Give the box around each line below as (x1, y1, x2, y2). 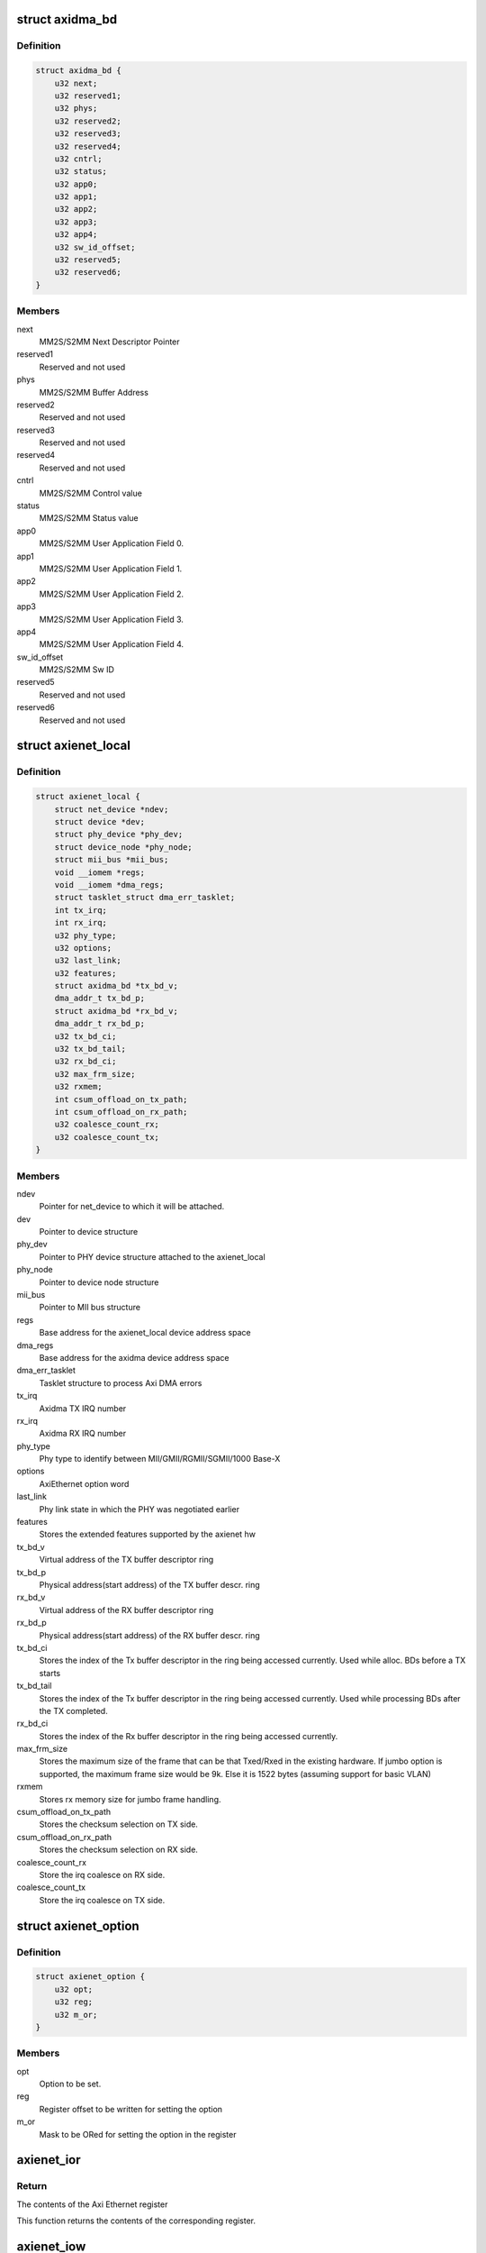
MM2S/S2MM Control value (39, 488, 143, 498)
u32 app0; (54, 178, 98, 189)
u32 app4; (54, 230, 98, 240)
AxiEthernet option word (39, 1478, 130, 1489)
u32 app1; (54, 192, 98, 202)
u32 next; (54, 78, 98, 88)
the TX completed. (39, 1705, 108, 1716)
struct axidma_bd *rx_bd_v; (54, 1006, 179, 1016)
